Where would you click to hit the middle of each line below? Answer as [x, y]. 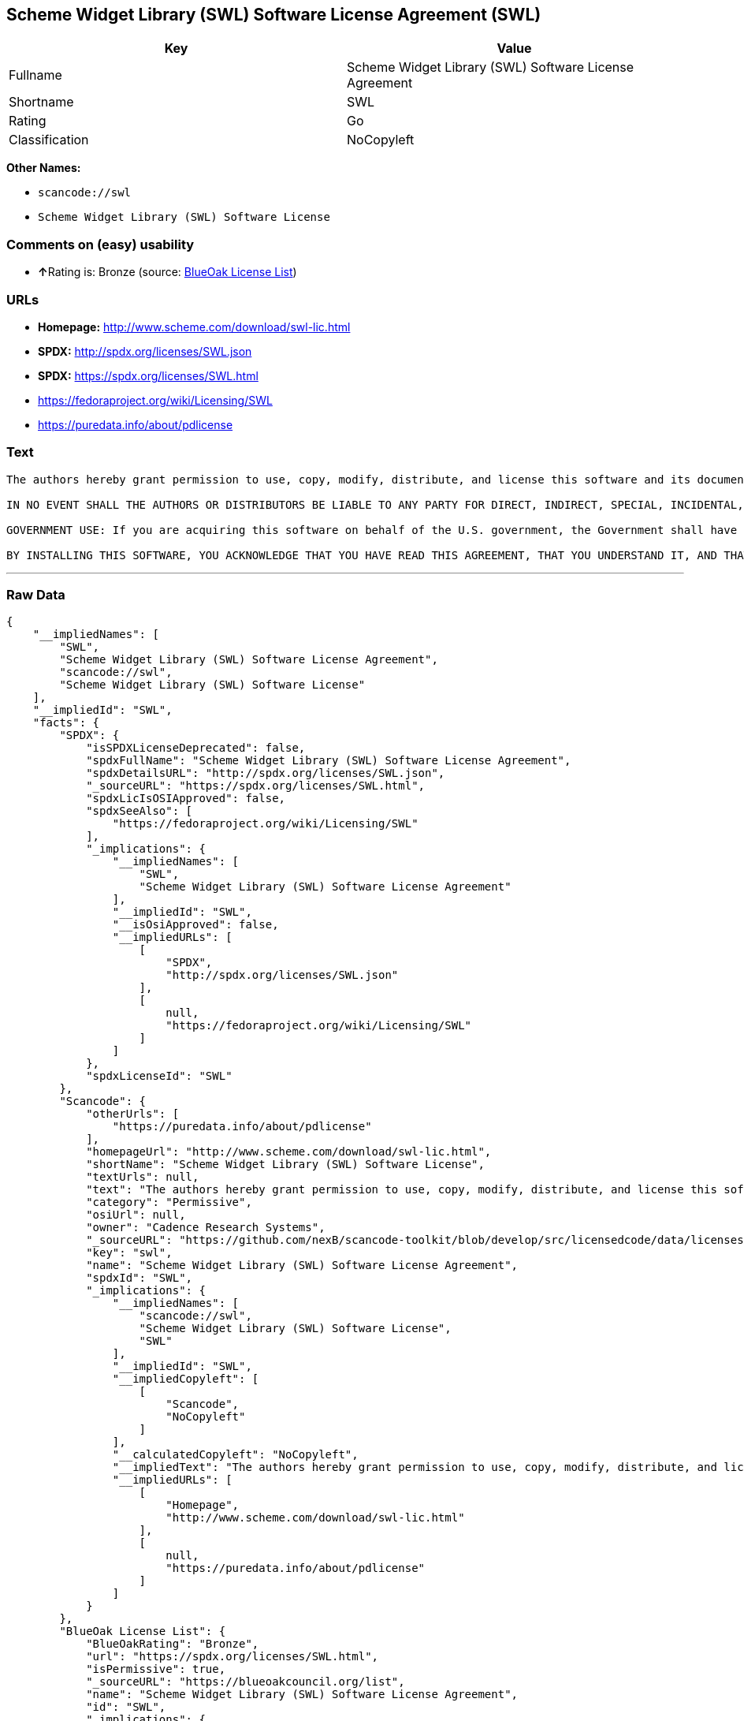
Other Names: [44, 168]
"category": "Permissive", [169, 1202]
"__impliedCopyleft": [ [186, 1379]
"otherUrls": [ [133, 1114]
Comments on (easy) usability [100, 244]
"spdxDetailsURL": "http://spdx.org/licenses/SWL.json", [266, 773]
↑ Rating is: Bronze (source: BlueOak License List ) [167, 272]
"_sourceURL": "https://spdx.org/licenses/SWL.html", [256, 786]
